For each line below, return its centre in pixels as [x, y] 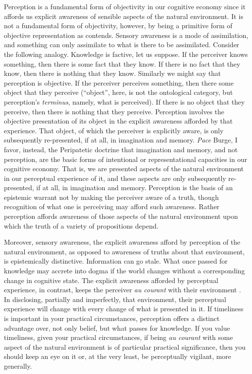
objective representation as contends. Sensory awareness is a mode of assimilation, [126, 35]
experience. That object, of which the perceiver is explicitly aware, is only [114, 130]
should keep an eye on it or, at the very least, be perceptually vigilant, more [117, 356]
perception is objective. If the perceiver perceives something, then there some [119, 82]
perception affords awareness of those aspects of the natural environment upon [121, 216]
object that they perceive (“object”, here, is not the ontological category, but [118, 92]
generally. [18, 365]
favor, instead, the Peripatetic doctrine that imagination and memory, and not [121, 149]
